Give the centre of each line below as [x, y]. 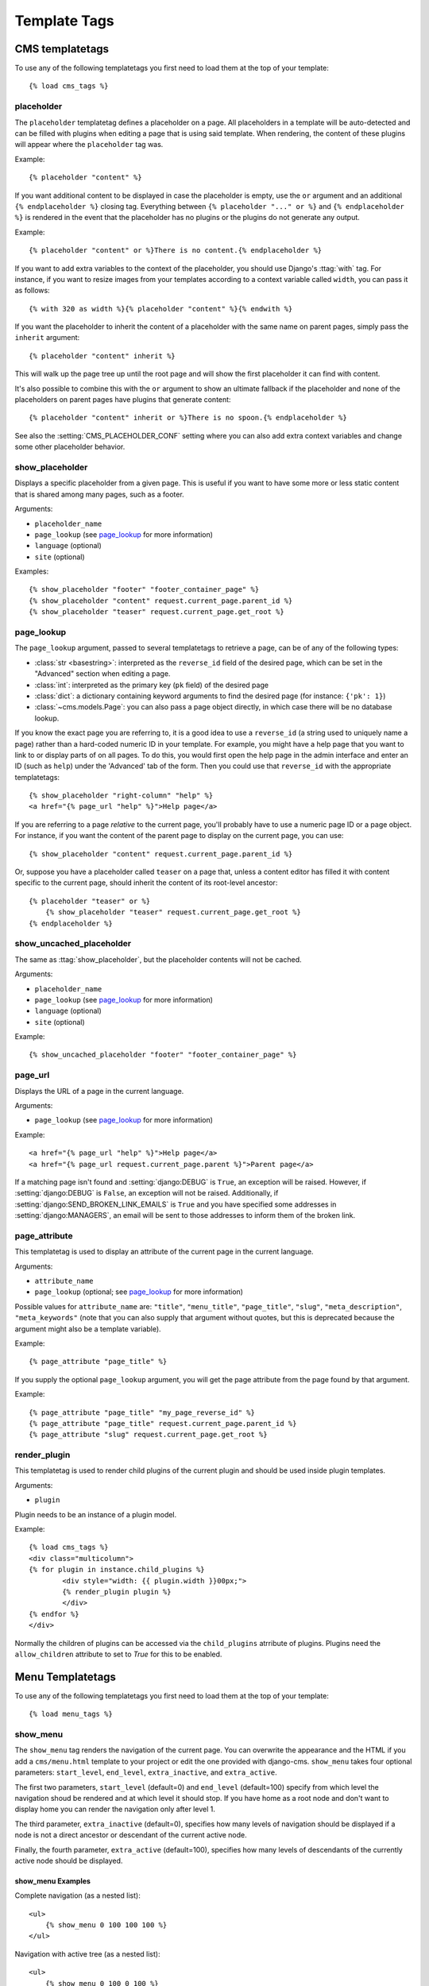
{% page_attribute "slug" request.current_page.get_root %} [148, 1435]
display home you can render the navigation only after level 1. [115, 1809]
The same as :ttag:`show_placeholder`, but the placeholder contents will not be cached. [158, 959]
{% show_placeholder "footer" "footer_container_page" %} [144, 589]
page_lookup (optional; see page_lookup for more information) [139, 1292]
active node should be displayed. [69, 1860]
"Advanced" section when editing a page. [102, 674]
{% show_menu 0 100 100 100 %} [106, 1925]
